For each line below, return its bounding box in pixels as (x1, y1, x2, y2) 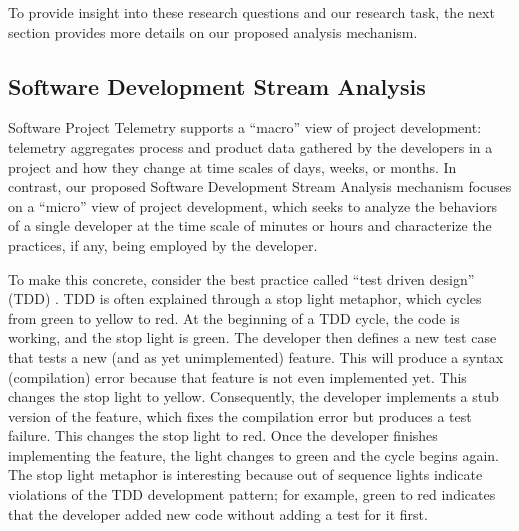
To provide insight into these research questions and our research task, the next (8, 2, 495, 22)
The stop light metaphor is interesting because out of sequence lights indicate (8, 464, 483, 485)
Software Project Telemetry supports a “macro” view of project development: (8, 117, 482, 138)
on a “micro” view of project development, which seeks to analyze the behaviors (8, 195, 498, 216)
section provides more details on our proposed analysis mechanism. (8, 21, 418, 42)
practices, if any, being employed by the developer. (8, 234, 318, 255)
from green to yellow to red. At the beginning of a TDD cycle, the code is (8, 307, 460, 328)
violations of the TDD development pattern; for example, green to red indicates (8, 484, 496, 505)
